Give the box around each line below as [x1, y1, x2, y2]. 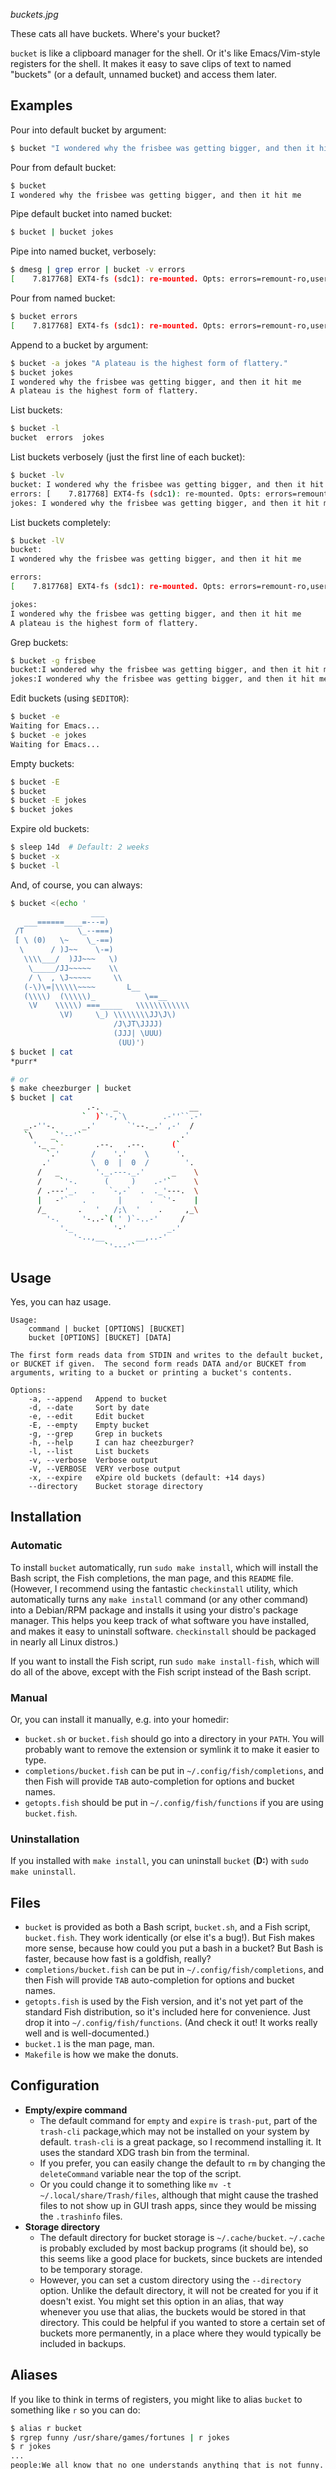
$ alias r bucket [10, 2423, 83, 2433]
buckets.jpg [10, 9, 59, 20]
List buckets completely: [10, 516, 112, 528]
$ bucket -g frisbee [10, 655, 97, 666]
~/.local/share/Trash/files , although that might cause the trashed [39, 2189, 319, 2201]
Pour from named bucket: [10, 292, 116, 304]
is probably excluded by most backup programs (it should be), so [39, 2242, 309, 2254]
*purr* [10, 1056, 38, 1066]
